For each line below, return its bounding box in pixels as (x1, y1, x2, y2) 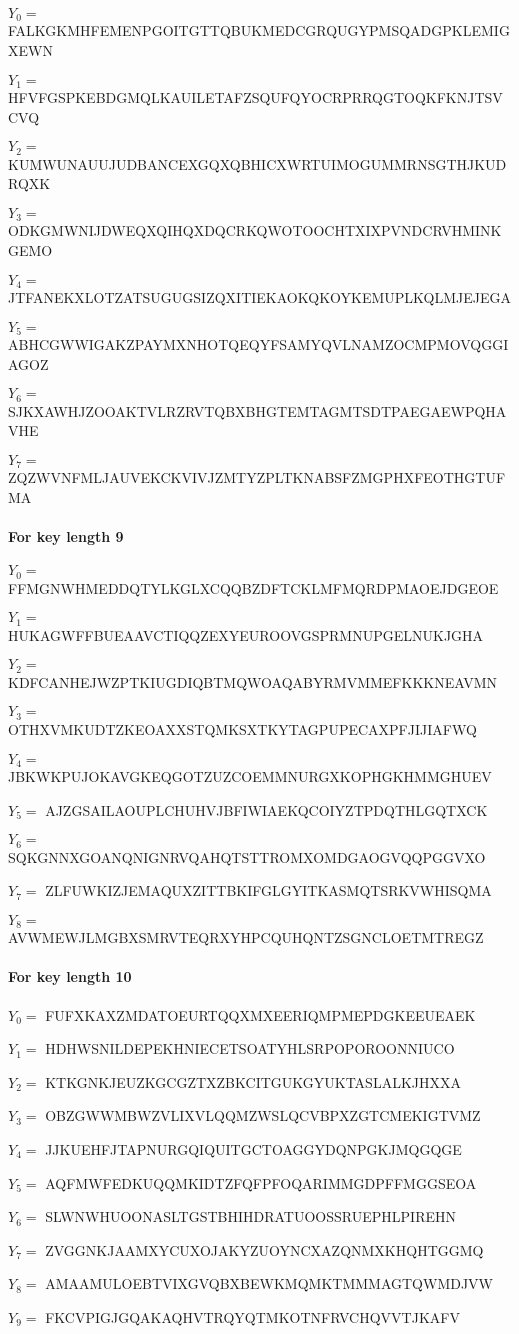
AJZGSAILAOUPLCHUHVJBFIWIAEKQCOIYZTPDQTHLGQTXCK (45, 799, 488, 820)
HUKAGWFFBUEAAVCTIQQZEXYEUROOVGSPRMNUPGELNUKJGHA (8, 624, 484, 645)
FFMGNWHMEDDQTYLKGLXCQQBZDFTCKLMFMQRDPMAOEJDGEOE (8, 577, 499, 598)
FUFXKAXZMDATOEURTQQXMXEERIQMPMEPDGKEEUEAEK (45, 1004, 476, 1025)
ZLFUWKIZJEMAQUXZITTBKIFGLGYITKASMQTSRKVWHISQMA (45, 880, 492, 901)
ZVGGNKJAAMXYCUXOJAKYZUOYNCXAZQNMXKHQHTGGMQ (45, 1239, 484, 1260)
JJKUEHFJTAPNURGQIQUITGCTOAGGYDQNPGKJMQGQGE (45, 1139, 462, 1160)
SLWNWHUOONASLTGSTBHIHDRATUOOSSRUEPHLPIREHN (45, 1206, 456, 1227)
